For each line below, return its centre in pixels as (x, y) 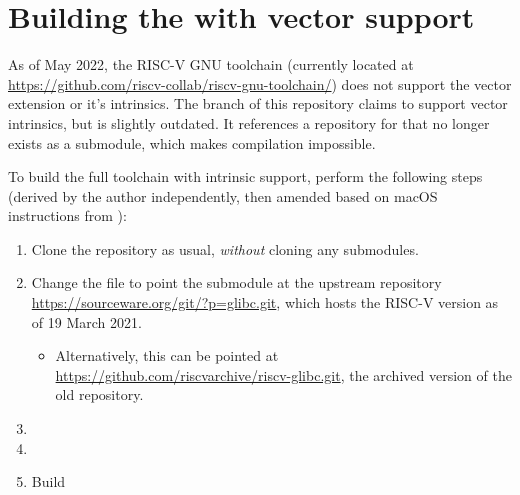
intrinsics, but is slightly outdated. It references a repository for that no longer (249, 122)
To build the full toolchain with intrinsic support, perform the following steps (245, 176)
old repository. (99, 394)
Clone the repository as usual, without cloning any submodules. (225, 248)
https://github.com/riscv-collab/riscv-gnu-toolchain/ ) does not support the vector (260, 83)
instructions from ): (67, 215)
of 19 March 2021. (86, 321)
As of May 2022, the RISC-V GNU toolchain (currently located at (211, 64)
